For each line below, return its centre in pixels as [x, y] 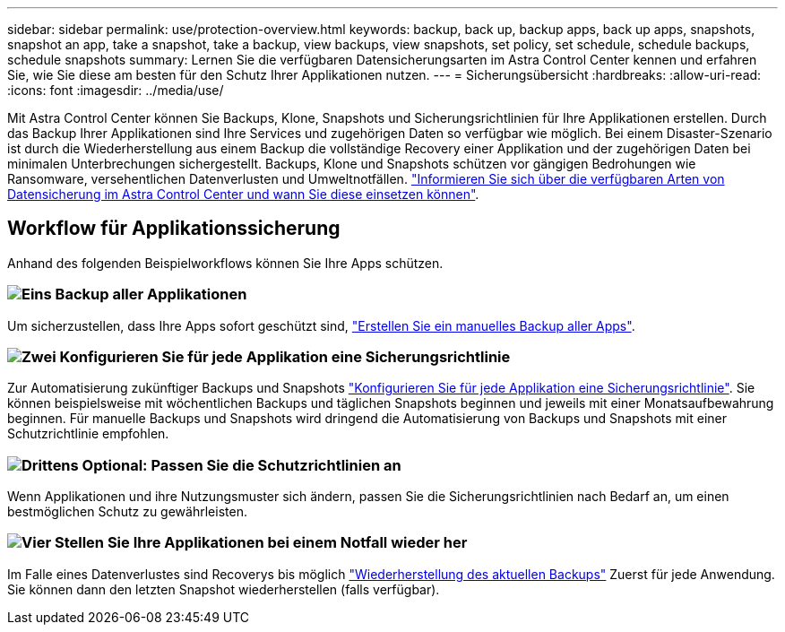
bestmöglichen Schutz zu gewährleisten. [127, 512]
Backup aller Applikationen [151, 294]
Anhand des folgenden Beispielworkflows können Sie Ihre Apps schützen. [225, 263]
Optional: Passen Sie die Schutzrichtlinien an [242, 465]
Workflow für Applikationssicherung [174, 229]
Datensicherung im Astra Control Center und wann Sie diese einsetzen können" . [243, 194]
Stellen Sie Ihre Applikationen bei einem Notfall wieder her [261, 543]
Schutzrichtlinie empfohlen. [88, 434]
